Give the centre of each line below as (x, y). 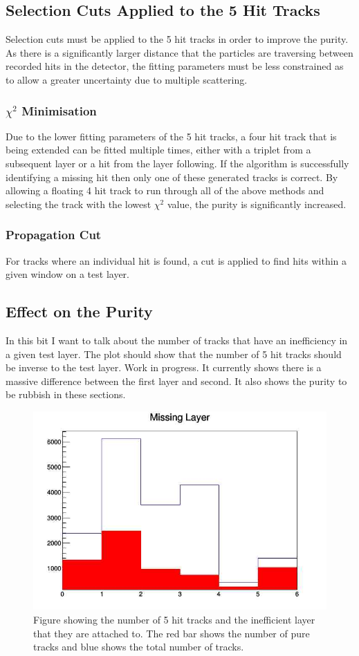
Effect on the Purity (79, 311)
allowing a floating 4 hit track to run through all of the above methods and (165, 190)
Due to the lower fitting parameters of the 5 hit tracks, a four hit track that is (171, 136)
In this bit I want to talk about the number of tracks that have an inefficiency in (177, 340)
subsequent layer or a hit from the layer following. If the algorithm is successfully (177, 163)
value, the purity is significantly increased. (257, 204)
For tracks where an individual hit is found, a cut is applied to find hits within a (176, 260)
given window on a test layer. (67, 274)
